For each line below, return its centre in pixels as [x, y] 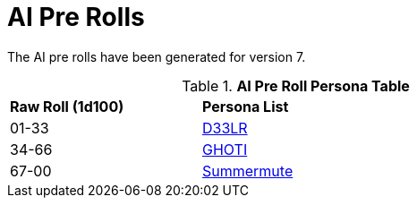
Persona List [245, 106]
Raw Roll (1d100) [67, 106]
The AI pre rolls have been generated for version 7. [157, 56]
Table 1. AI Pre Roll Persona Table [296, 85]
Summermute [247, 171]
